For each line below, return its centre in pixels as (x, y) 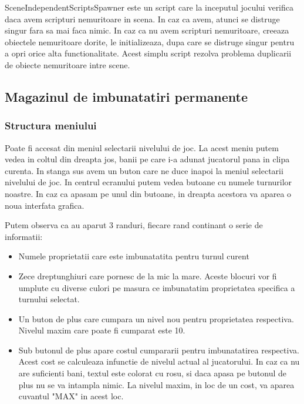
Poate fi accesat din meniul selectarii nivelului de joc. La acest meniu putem (142, 147)
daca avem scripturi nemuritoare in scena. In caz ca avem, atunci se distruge (142, 19)
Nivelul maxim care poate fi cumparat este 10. (102, 330)
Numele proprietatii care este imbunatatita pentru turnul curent (134, 256)
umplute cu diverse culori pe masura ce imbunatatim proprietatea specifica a (157, 287)
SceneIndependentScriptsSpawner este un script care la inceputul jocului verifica (149, 7)
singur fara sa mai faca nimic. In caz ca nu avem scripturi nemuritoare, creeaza (147, 30)
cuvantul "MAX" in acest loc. (71, 396)
